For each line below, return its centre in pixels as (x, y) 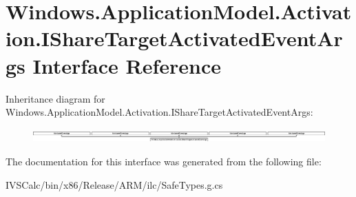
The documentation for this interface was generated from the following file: (164, 162)
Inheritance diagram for (55, 98)
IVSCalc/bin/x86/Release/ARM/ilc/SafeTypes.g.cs (114, 184)
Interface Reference (127, 65)
